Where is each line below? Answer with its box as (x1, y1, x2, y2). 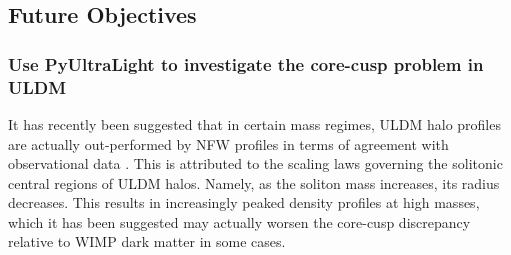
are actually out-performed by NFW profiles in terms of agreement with (8, 133, 449, 154)
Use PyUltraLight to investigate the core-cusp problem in (8, 51, 484, 76)
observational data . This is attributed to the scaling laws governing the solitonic (8, 153, 503, 174)
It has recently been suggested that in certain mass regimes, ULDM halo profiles (8, 113, 501, 134)
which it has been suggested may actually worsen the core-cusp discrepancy (8, 211, 471, 232)
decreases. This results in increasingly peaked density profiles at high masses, (8, 192, 480, 213)
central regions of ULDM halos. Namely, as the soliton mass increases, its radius (8, 172, 500, 193)
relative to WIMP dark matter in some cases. (8, 231, 286, 252)
